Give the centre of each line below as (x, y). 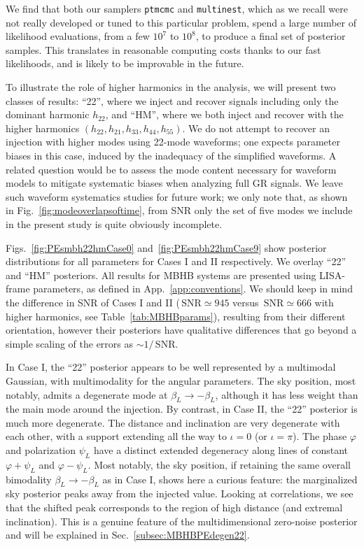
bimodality (29, 479)
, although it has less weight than (287, 394)
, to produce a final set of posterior (271, 36)
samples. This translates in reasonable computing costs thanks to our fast (163, 49)
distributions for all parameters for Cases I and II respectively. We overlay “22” (176, 261)
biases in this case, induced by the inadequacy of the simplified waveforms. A (171, 155)
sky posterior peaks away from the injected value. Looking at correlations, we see (180, 493)
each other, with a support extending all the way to (116, 436)
